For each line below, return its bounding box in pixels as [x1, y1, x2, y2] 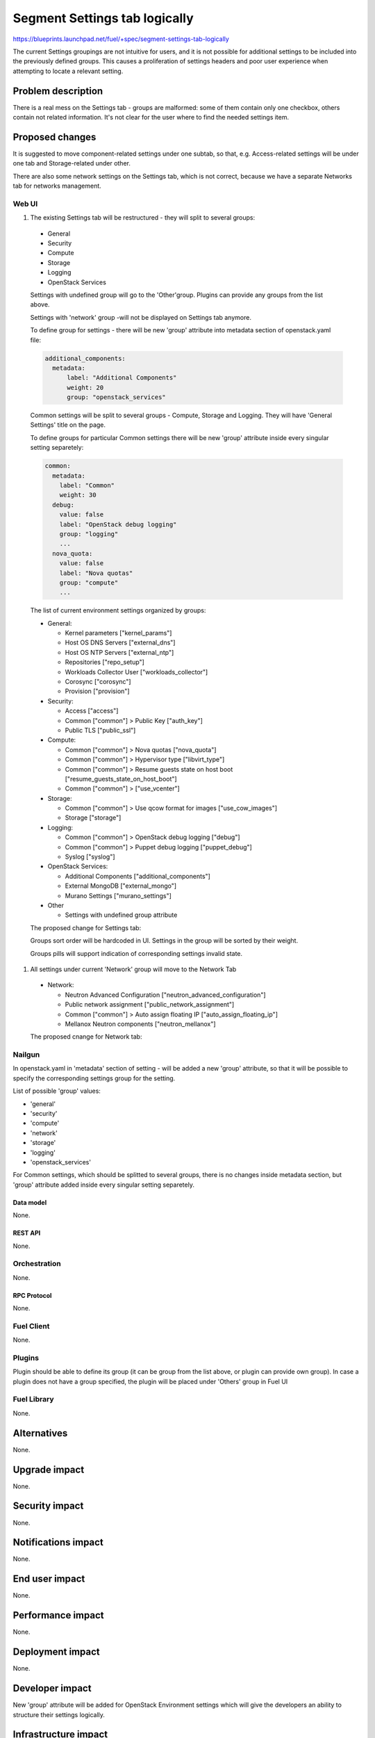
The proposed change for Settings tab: [30, 923, 142, 932]
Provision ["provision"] [65, 687, 130, 695]
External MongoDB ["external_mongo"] [65, 882, 177, 890]
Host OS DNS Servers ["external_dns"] [65, 638, 176, 647]
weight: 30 [59, 491, 97, 499]
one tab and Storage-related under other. [12, 159, 131, 168]
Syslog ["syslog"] [65, 852, 115, 861]
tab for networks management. [12, 181, 102, 190]
